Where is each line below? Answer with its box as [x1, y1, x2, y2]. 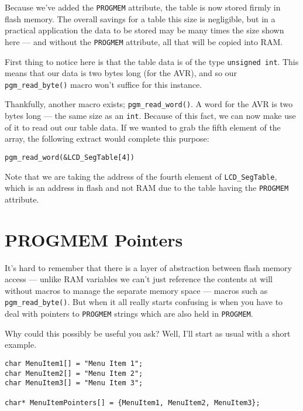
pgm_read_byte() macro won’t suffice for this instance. [5, 78, 202, 90]
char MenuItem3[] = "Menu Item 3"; [5, 379, 143, 388]
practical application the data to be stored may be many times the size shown [5, 24, 284, 36]
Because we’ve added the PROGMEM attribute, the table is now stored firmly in [5, 1, 281, 13]
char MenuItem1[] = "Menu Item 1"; [5, 359, 143, 368]
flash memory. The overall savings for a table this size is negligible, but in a [5, 12, 276, 25]
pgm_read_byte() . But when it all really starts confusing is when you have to [5, 296, 283, 308]
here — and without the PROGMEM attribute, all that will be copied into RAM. [5, 35, 283, 47]
